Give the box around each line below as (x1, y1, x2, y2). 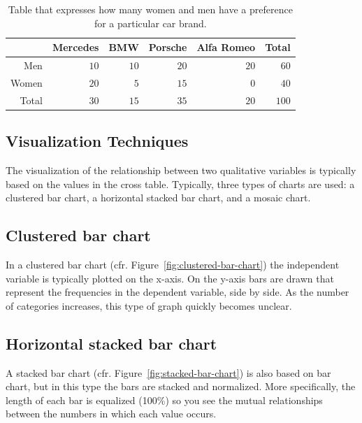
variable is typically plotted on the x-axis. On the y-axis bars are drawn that (6, 271, 334, 285)
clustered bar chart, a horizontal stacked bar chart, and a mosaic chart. (6, 190, 311, 205)
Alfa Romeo (196, 40, 256, 55)
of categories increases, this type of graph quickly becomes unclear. (6, 298, 292, 313)
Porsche (148, 40, 187, 55)
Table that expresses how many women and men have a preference (8, 2, 293, 16)
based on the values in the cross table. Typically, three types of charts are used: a (6, 176, 355, 191)
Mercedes (52, 40, 99, 55)
